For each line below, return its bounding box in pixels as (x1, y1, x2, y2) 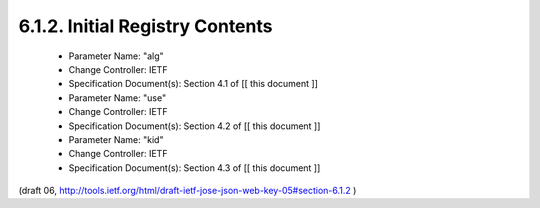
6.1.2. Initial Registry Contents (18, 15, 273, 37)
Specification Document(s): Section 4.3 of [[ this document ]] (68, 161, 321, 174)
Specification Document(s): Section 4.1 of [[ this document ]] (68, 78, 319, 90)
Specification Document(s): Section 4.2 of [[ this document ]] (68, 120, 321, 132)
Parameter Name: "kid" (68, 133, 164, 145)
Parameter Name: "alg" (68, 50, 164, 62)
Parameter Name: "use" (68, 91, 167, 104)
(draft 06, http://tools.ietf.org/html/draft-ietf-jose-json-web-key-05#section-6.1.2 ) (18, 185, 357, 197)
